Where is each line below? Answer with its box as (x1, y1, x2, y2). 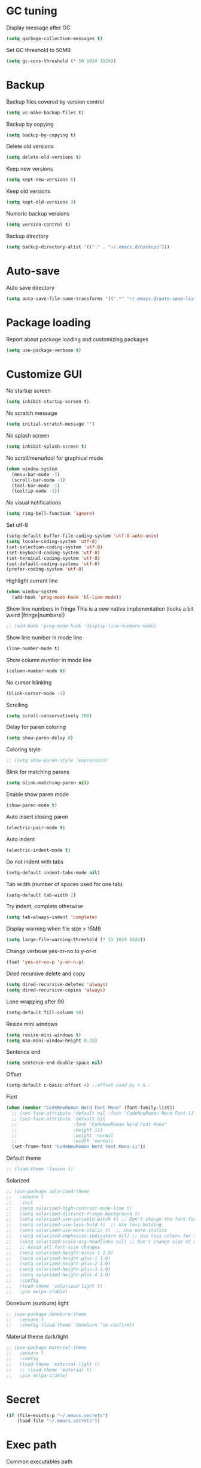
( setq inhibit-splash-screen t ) (6, 444, 87, 450)
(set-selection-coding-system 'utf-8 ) (6, 544, 103, 550)
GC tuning (6, 4, 58, 18)
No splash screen (6, 432, 50, 439)
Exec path (6, 1438, 57, 1452)
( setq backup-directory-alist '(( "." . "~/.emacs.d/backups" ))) (6, 244, 170, 250)
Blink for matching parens (6, 768, 70, 776)
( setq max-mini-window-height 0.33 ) (6, 1038, 98, 1044)
